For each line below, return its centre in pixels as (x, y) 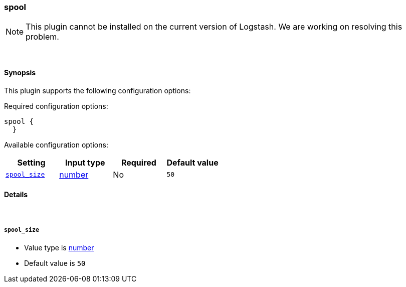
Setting (31, 162)
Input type (85, 162)
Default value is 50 (55, 263)
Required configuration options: (56, 106)
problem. (42, 37)
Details (16, 195)
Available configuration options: (56, 145)
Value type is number (59, 247)
